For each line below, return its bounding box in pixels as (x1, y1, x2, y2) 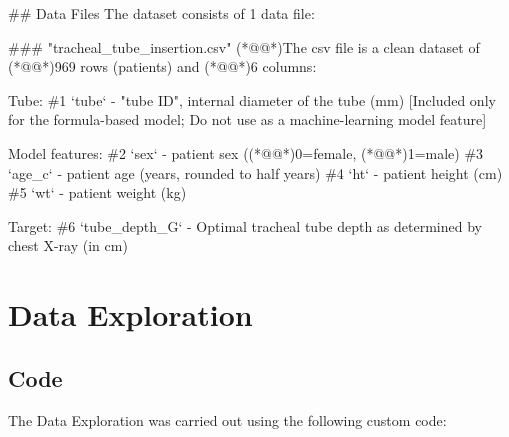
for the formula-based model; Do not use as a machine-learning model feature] (8, 109, 487, 130)
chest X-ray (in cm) (8, 235, 128, 256)
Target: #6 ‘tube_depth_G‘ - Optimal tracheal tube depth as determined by (8, 215, 482, 236)
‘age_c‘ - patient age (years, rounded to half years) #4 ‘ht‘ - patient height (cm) (8, 162, 503, 183)
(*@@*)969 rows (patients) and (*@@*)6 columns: (8, 56, 317, 77)
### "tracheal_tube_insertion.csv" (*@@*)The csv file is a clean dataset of (8, 36, 480, 57)
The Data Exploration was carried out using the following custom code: (8, 409, 447, 430)
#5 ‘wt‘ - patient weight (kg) (8, 182, 187, 203)
